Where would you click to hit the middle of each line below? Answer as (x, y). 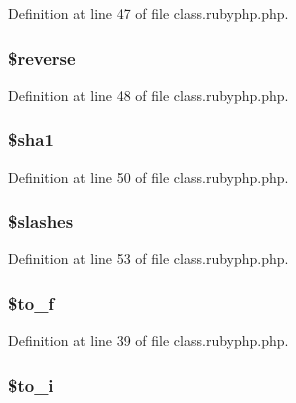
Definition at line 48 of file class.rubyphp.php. (148, 94)
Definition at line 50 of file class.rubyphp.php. (148, 176)
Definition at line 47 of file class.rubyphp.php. (148, 13)
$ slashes (41, 221)
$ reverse (42, 57)
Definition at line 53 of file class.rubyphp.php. (148, 258)
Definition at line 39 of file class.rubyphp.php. (148, 340)
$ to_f (31, 302)
